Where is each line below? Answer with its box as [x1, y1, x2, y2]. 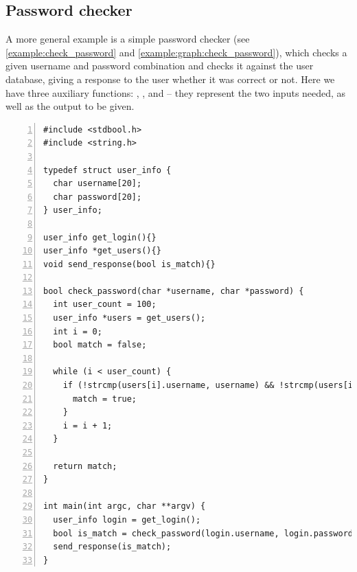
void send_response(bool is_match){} [43, 259, 216, 269]
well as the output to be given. [5, 99, 135, 113]
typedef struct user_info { [43, 165, 172, 175]
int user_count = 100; [53, 299, 157, 310]
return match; [53, 461, 117, 471]
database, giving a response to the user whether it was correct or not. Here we [5, 71, 335, 86]
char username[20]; [53, 179, 142, 189]
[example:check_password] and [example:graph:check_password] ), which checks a [5, 45, 347, 59]
